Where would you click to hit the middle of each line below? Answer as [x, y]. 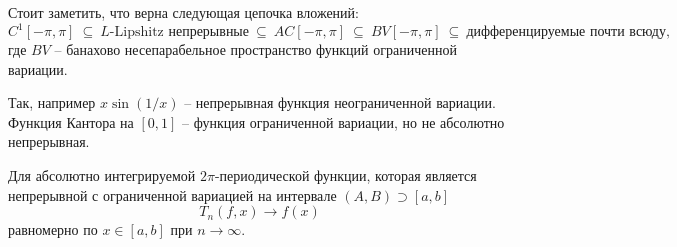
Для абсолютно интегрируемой [102, 175]
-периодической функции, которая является [345, 175]
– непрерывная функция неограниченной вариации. [340, 102]
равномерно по [53, 229]
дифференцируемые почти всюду [566, 32]
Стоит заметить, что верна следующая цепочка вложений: [183, 12]
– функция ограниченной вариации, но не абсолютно [343, 121]
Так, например [52, 102]
